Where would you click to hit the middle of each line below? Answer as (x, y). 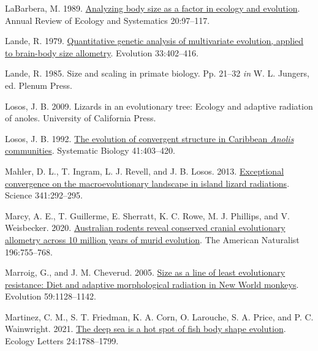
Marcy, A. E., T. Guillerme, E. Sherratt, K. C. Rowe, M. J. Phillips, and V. (147, 215)
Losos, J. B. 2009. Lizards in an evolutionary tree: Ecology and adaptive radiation (159, 106)
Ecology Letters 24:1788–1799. (62, 341)
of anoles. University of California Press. (81, 118)
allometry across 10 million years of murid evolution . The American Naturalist (152, 239)
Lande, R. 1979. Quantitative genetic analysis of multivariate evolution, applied (154, 41)
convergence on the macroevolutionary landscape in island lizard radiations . (147, 183)
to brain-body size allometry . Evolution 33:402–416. (102, 52)
